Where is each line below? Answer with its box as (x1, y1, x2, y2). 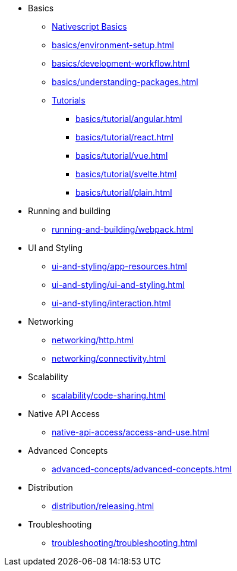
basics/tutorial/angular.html (75, 114, 182, 124)
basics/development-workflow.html (52, 58, 190, 68)
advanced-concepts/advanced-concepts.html (52, 464, 232, 474)
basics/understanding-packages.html (52, 77, 198, 87)
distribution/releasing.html (52, 501, 154, 511)
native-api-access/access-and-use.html (52, 427, 210, 437)
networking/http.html (52, 335, 134, 345)
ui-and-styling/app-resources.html (52, 261, 187, 271)
